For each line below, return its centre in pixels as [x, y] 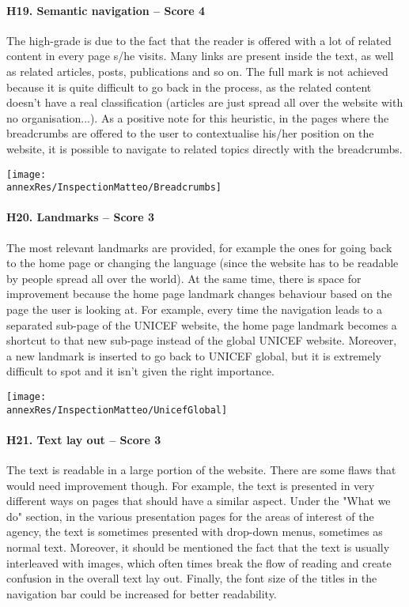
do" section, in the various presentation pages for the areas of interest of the [190, 516]
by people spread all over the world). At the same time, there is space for [184, 278]
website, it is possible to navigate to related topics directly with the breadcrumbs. [204, 148]
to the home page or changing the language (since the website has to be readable [203, 263]
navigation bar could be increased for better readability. [142, 593]
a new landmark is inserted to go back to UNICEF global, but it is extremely [194, 355]
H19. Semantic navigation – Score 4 [106, 10]
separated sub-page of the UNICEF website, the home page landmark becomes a [202, 324]
